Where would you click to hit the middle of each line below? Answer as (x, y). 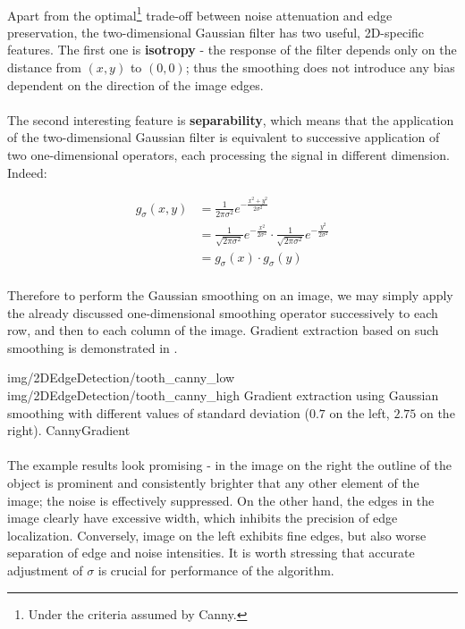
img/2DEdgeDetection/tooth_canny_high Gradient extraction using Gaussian (223, 395)
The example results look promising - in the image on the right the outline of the (229, 465)
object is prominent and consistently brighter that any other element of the (213, 482)
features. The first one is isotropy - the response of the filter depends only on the (232, 50)
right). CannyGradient (69, 430)
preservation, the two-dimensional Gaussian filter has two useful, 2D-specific (216, 32)
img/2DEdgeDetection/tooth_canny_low (121, 377)
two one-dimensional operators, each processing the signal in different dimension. (228, 155)
